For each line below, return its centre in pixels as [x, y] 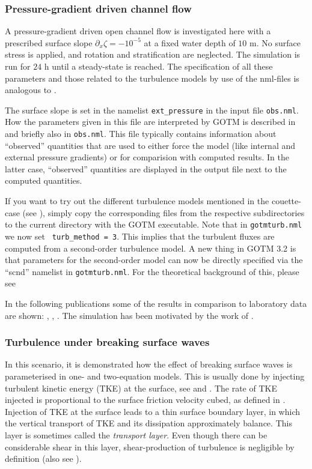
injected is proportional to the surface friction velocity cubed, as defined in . [145, 400]
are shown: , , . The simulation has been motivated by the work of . [129, 315]
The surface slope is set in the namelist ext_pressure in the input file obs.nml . [152, 110]
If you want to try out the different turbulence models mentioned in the [137, 201]
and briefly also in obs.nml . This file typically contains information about [141, 134]
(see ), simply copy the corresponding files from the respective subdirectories [164, 212]
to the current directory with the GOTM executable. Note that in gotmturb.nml [154, 224]
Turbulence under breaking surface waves [107, 342]
